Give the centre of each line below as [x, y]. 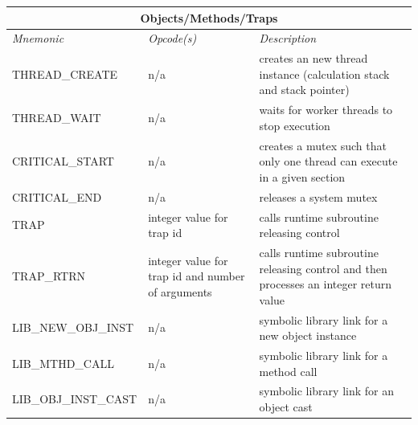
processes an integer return [326, 284]
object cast [286, 407]
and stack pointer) [304, 90]
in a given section [302, 176]
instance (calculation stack [324, 74]
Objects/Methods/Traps [209, 17]
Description [288, 38]
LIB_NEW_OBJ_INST [73, 327]
